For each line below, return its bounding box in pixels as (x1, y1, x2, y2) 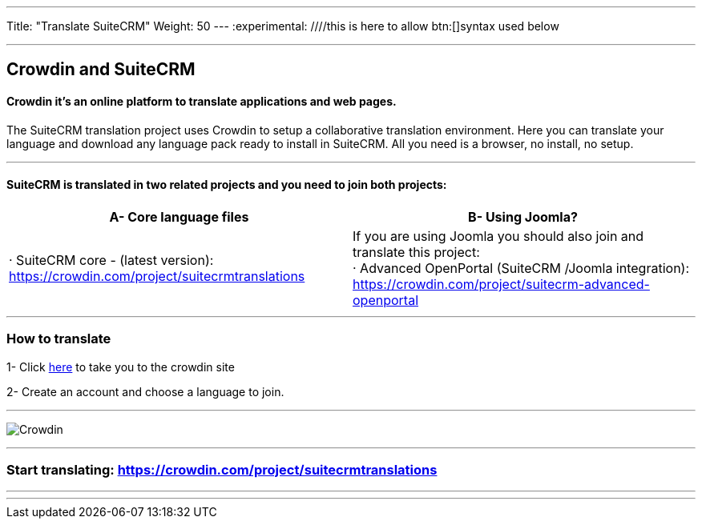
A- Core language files (109, 208, 249, 225)
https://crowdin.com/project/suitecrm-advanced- (353, 275, 650, 292)
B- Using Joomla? (468, 208, 578, 225)
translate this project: (353, 243, 480, 260)
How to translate (6, 331, 111, 347)
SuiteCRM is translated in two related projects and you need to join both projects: (6, 178, 447, 192)
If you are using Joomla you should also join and (353, 227, 644, 244)
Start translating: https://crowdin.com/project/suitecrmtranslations (6, 461, 438, 478)
